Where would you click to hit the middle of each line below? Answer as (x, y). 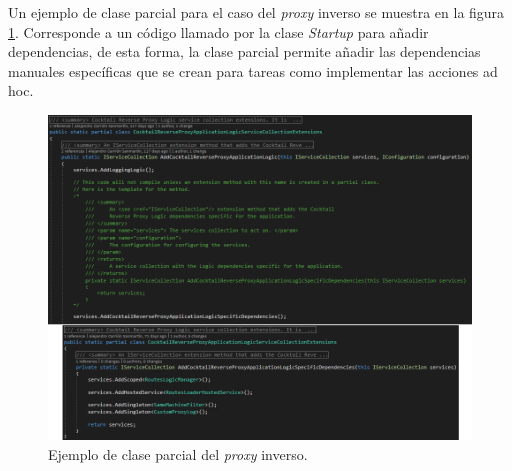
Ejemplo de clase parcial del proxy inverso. (178, 453)
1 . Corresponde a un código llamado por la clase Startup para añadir (218, 31)
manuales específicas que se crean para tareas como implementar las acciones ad (253, 70)
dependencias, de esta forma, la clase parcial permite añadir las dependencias (244, 51)
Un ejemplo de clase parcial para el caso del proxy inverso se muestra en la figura (256, 12)
